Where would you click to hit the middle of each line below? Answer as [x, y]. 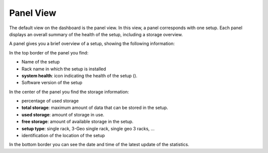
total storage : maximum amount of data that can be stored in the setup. [95, 108]
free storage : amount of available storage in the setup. [77, 122]
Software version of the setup [52, 83]
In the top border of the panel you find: [49, 52]
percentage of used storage [50, 101]
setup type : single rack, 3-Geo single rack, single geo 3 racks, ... [88, 128]
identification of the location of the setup [63, 136]
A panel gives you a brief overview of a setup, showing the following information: [92, 44]
